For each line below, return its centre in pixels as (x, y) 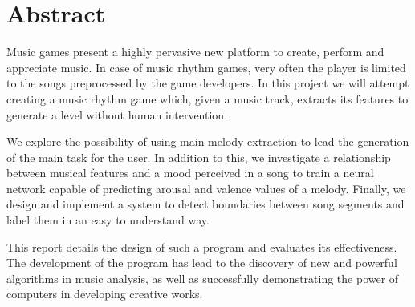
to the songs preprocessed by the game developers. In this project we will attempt (208, 83)
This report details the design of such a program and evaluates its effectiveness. (202, 246)
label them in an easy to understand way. (108, 220)
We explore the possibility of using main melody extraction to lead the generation (208, 141)
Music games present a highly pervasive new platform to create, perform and (195, 52)
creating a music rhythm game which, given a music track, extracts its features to (207, 98)
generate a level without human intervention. (117, 114)
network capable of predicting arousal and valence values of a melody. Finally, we (206, 188)
